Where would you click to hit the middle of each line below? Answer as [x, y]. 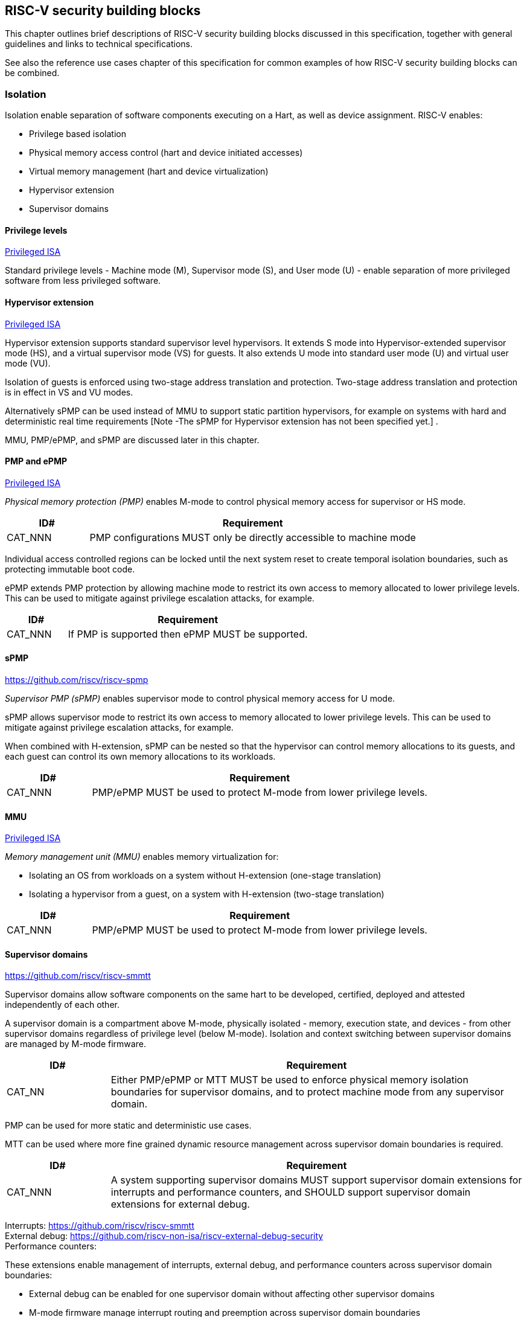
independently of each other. [62, 1005]
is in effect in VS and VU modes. [69, 392]
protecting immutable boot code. [70, 569]
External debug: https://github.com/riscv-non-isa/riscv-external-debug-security [164, 1236]
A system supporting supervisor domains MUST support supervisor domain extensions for [316, 1180]
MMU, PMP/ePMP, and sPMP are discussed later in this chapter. [132, 440]
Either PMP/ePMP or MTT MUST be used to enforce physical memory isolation [289, 1080]
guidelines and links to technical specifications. [99, 44]
